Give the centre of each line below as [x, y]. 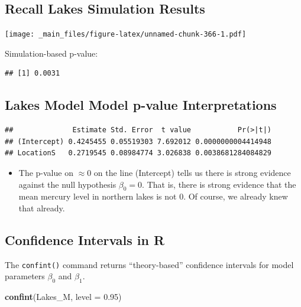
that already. [42, 208]
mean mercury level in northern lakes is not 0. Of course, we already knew [153, 196]
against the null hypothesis [67, 184]
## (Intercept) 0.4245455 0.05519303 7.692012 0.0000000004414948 [138, 141]
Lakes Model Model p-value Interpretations [141, 105]
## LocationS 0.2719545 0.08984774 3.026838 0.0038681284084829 [138, 153]
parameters [25, 276]
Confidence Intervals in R [85, 240]
